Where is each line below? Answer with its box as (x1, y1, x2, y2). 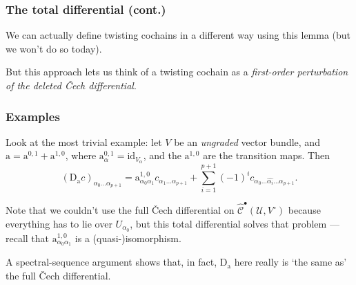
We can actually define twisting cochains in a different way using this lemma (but (6, 28, 351, 42)
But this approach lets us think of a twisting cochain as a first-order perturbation (6, 64, 348, 79)
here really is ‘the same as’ (234, 255, 347, 269)
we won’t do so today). (6, 41, 102, 55)
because (288, 203, 321, 217)
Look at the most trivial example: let (6, 134, 162, 149)
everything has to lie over (6, 216, 112, 230)
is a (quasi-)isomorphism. (75, 230, 181, 245)
